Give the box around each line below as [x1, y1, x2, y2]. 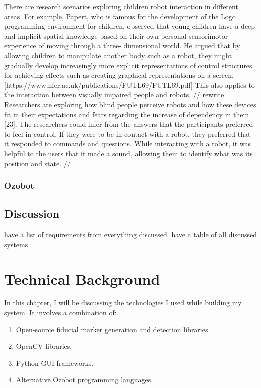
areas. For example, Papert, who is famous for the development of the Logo [4, 11, 236, 21]
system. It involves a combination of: [4, 307, 117, 318]
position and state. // [4, 158, 71, 168]
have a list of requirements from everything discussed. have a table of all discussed [4, 229, 257, 240]
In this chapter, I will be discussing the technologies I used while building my [4, 297, 242, 308]
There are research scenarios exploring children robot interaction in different [4, 1, 238, 11]
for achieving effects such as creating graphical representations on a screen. [4, 70, 234, 80]
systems [4, 239, 28, 249]
